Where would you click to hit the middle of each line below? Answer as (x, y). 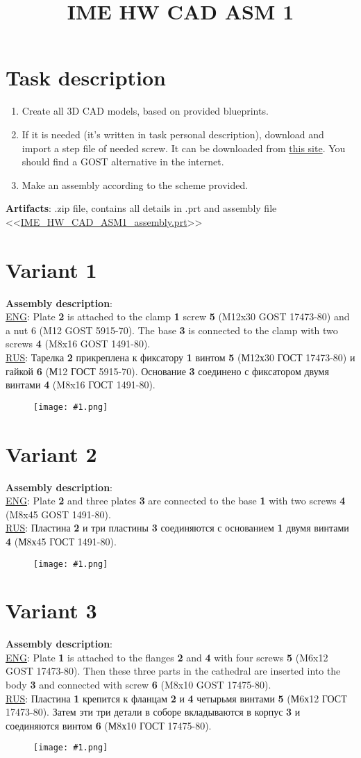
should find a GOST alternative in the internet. (123, 162)
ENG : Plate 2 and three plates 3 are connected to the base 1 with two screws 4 (176, 501)
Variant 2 (51, 453)
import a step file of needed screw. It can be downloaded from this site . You (184, 148)
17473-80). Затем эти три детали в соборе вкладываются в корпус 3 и (153, 712)
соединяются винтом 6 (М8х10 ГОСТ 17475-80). (109, 725)
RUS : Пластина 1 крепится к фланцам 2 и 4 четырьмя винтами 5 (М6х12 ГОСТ (176, 698)
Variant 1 (51, 269)
